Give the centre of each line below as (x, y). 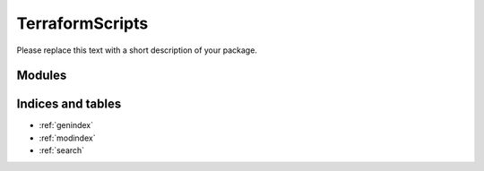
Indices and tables (69, 104)
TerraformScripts (82, 23)
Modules (42, 76)
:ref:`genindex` (66, 125)
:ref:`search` (62, 150)
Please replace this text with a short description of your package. (137, 50)
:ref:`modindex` (67, 138)
